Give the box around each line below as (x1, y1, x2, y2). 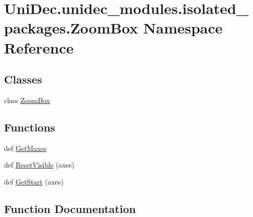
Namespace (143, 17, 223, 38)
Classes (4, 71, 42, 87)
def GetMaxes (4, 142, 47, 153)
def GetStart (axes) (4, 176, 64, 186)
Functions (4, 119, 55, 134)
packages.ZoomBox (4, 17, 138, 38)
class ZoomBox (4, 94, 50, 105)
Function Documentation (4, 200, 136, 216)
